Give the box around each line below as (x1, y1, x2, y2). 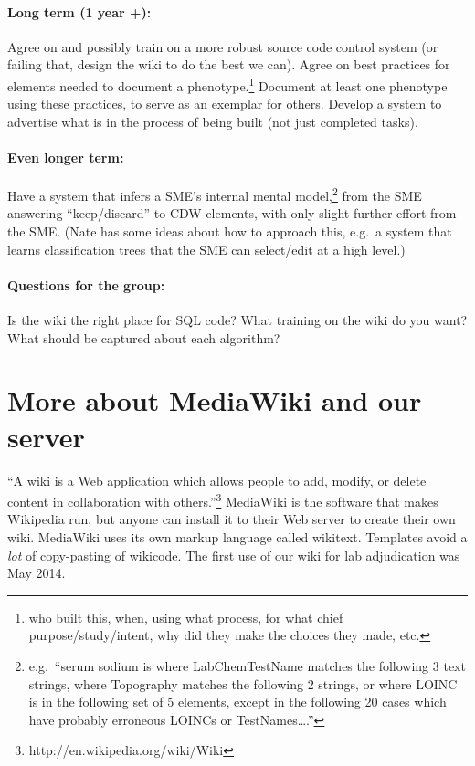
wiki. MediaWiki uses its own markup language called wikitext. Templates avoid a (7, 527, 468, 546)
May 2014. (7, 563, 66, 582)
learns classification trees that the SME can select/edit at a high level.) (7, 239, 406, 258)
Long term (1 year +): (7, 2, 152, 21)
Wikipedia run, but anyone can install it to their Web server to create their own (7, 509, 456, 529)
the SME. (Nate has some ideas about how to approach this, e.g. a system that (7, 222, 452, 241)
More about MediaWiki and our (7, 382, 422, 419)
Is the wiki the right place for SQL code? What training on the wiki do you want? (7, 310, 468, 330)
